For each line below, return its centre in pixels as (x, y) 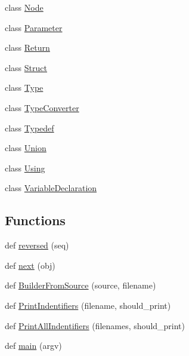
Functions (35, 220)
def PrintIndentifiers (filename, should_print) (88, 305)
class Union (26, 148)
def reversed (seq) (37, 245)
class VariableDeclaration (51, 188)
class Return (27, 47)
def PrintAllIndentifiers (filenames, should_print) (95, 325)
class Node (24, 7)
